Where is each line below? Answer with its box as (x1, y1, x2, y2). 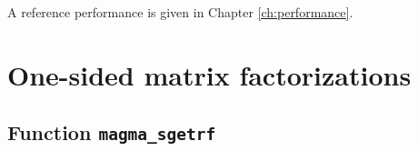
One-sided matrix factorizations (7, 55, 412, 93)
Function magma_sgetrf (7, 118, 216, 146)
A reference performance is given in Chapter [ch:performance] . (7, 3, 353, 21)
